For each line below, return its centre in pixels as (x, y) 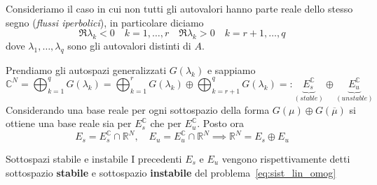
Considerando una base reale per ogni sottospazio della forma (138, 109)
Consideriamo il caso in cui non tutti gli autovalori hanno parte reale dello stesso (179, 8)
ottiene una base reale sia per (69, 123)
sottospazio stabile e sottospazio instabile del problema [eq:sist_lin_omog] (171, 172)
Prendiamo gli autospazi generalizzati (86, 69)
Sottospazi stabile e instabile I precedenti (94, 158)
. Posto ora (221, 123)
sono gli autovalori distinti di (129, 45)
